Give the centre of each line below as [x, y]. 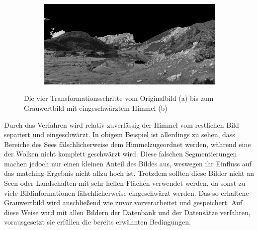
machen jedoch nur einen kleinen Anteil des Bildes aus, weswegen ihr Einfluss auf [128, 163]
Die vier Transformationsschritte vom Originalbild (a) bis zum [119, 98]
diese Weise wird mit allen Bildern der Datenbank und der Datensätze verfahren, [127, 212]
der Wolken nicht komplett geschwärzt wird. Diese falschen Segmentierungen [121, 154]
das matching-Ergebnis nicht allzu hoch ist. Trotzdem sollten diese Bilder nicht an [129, 173]
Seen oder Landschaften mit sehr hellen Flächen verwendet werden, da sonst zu [125, 183]
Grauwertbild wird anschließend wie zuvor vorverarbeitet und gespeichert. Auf [123, 202]
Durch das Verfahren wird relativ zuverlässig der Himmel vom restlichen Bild [122, 124]
